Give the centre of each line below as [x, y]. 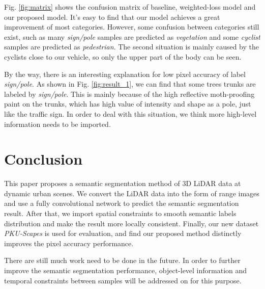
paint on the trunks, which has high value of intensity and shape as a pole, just [128, 104]
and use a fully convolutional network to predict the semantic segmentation [122, 203]
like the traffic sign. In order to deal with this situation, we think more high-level [130, 113]
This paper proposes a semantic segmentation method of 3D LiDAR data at [123, 183]
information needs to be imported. [57, 124]
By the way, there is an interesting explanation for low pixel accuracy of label [125, 74]
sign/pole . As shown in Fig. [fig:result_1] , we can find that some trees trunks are [130, 84]
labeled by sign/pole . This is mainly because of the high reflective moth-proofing [129, 94]
